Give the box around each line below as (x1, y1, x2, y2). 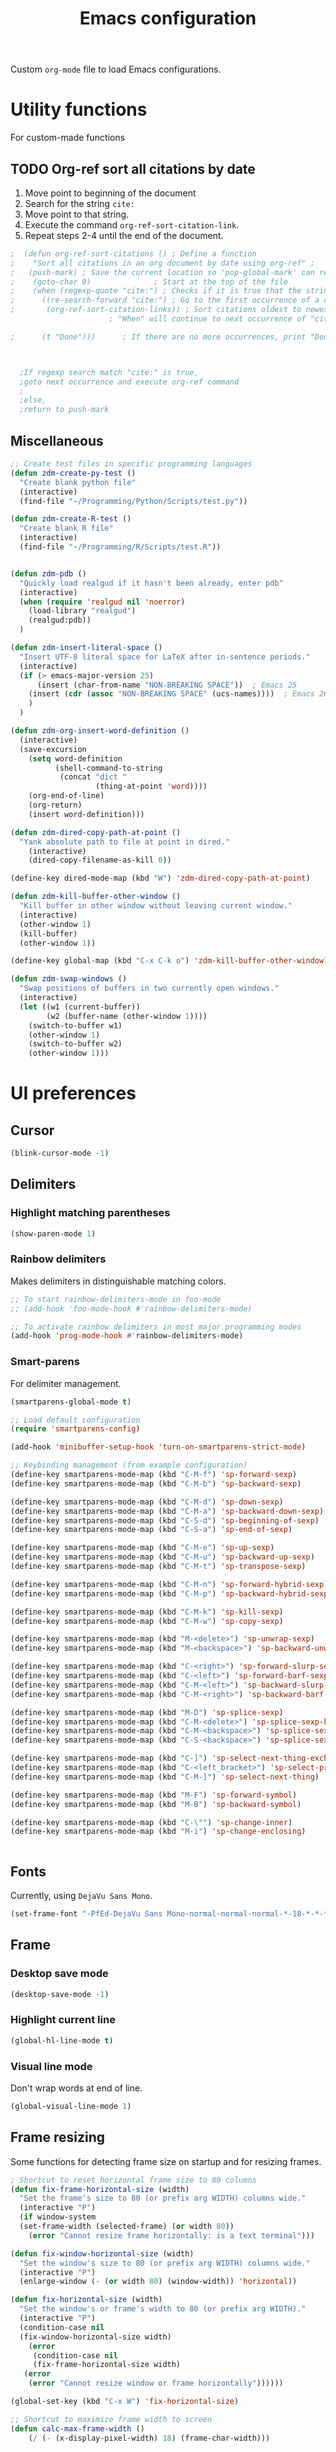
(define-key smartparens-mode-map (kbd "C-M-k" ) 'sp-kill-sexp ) (10, 1607, 284, 1617)
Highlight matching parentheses (10, 1206, 171, 1220)
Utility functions (10, 98, 148, 121)
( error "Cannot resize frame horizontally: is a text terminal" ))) (28, 2230, 315, 2241)
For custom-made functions (10, 132, 126, 144)
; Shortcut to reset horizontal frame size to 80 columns (10, 2175, 257, 2185)
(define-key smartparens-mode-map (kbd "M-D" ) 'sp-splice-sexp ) (10, 1707, 284, 1717)
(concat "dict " (59, 772, 128, 782)
